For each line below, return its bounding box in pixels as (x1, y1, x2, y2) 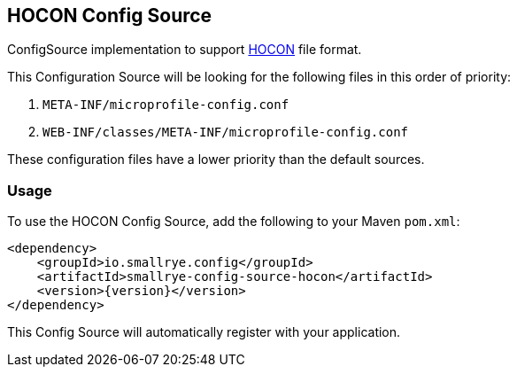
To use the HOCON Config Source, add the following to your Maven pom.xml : (7, 214, 460, 230)
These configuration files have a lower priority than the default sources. (7, 152, 425, 168)
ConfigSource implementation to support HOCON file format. (7, 42, 362, 58)
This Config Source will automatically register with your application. (7, 324, 401, 340)
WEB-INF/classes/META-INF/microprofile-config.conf (42, 125, 409, 140)
